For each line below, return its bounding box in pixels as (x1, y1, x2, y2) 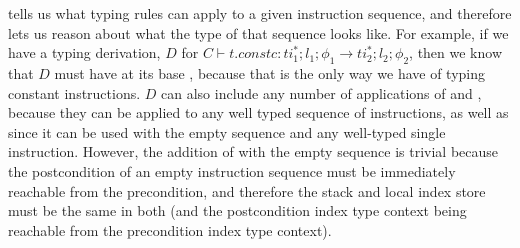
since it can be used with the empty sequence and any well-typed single (8, 121, 446, 142)
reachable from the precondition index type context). (8, 219, 332, 240)
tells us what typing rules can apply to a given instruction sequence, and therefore (8, 3, 512, 23)
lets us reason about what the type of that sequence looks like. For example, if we (8, 22, 509, 43)
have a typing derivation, (8, 42, 161, 63)
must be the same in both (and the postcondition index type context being (8, 200, 467, 221)
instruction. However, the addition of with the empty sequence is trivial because (8, 141, 499, 162)
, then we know (409, 42, 503, 63)
